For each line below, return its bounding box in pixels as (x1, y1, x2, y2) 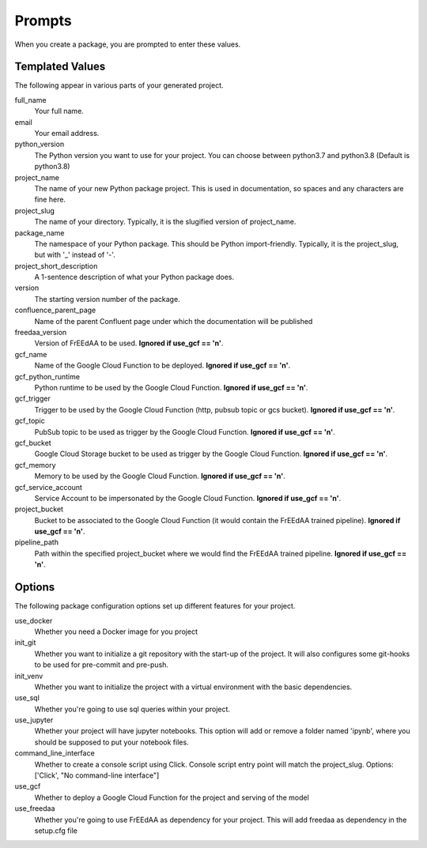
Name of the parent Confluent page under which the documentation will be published (34, 316, 313, 326)
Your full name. (34, 107, 85, 116)
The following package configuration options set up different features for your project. (14, 601, 296, 611)
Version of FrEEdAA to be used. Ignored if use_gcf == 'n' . (34, 338, 224, 348)
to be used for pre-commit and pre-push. (34, 660, 169, 669)
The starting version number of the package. (34, 294, 181, 303)
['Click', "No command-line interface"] (34, 771, 160, 780)
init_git (14, 638, 36, 647)
